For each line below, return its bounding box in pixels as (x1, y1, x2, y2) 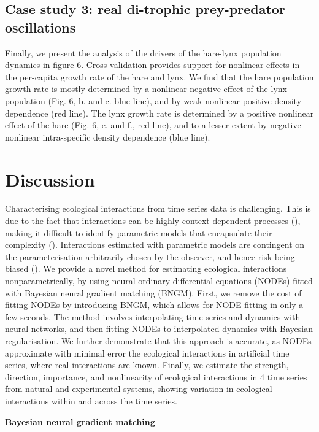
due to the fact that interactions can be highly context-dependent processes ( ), (5, 214, 301, 227)
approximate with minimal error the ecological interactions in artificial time (5, 346, 290, 359)
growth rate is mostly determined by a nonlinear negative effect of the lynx (5, 82, 287, 95)
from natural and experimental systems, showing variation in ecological (5, 382, 272, 395)
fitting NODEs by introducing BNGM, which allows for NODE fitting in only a (5, 298, 304, 311)
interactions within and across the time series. (5, 394, 177, 407)
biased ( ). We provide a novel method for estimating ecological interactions (5, 262, 287, 275)
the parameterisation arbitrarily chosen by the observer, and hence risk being (5, 250, 295, 263)
